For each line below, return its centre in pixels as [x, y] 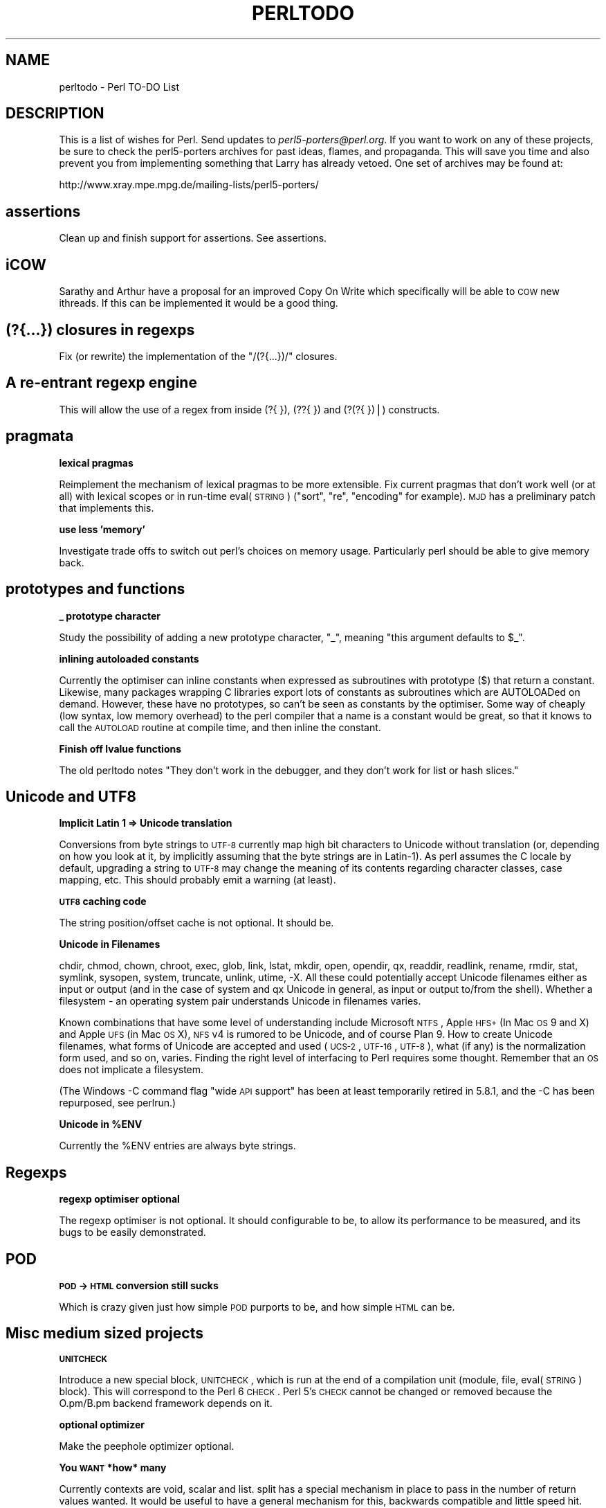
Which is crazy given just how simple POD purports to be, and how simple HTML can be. [257, 1307]
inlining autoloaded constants [129, 658]
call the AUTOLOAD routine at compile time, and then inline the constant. [220, 727]
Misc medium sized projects [104, 1334]
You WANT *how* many [113, 1467]
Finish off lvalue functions [120, 748]
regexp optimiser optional [119, 1199]
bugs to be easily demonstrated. [132, 1232]
